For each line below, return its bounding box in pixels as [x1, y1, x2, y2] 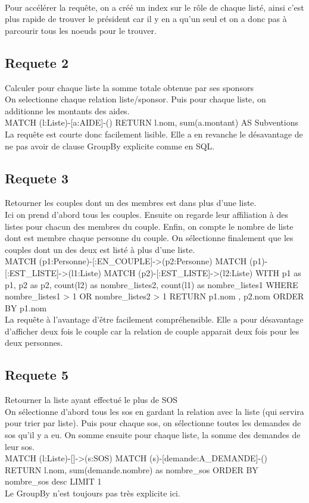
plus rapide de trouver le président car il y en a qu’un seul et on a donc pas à [5, 13, 287, 25]
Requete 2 [5, 53, 68, 71]
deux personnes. [5, 336, 63, 349]
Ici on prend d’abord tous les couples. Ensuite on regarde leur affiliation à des [5, 208, 289, 220]
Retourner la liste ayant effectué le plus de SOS [5, 393, 178, 406]
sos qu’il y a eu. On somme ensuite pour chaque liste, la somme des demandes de [5, 429, 301, 441]
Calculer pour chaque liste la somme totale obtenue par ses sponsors [5, 81, 254, 93]
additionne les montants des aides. [5, 104, 130, 117]
